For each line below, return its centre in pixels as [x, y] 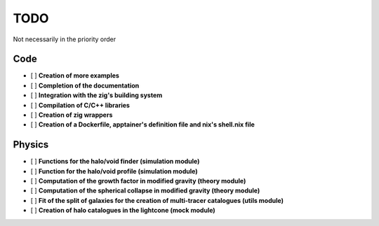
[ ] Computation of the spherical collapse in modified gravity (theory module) [145, 191]
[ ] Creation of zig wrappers [72, 115]
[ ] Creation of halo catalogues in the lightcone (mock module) [123, 211]
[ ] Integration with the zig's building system [97, 95]
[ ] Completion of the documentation [85, 85]
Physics [31, 144]
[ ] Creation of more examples [75, 76]
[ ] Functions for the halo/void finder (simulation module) [115, 162]
